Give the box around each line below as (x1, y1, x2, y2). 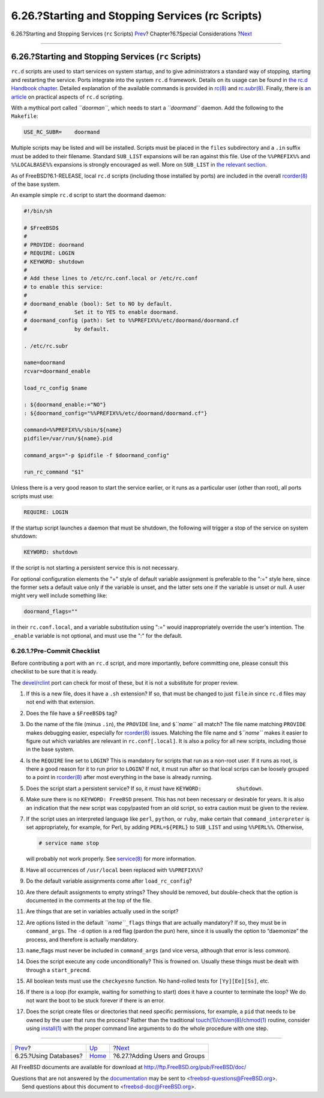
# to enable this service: (23, 283, 103, 290)
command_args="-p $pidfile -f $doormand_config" (23, 452, 170, 458)
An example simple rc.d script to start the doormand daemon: (11, 191, 166, 199)
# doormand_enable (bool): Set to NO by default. (23, 300, 173, 307)
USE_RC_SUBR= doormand (23, 129, 100, 135)
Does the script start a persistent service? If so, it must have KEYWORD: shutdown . (26, 785, 263, 792)
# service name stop (38, 840, 99, 847)
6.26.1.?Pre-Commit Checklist (11, 647, 100, 655)
